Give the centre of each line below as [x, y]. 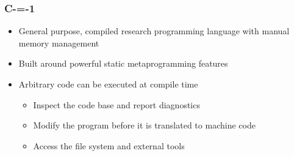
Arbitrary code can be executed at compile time [108, 84]
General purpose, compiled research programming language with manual [154, 31]
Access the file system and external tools [109, 145]
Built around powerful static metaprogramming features [123, 63]
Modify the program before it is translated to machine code [144, 125]
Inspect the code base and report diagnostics [117, 104]
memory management [59, 43]
